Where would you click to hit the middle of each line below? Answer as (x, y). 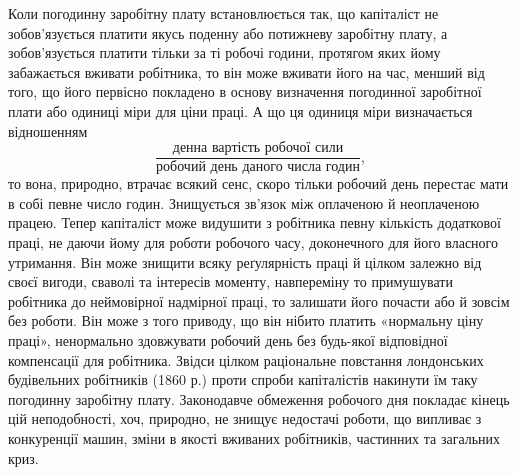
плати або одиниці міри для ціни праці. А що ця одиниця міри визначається (240, 110)
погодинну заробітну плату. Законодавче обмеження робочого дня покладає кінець (259, 398)
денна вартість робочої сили (258, 148)
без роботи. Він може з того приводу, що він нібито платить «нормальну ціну (246, 320)
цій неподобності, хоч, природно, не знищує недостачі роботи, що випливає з (245, 418)
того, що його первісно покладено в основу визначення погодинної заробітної (245, 91)
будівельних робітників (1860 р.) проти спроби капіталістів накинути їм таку (243, 379)
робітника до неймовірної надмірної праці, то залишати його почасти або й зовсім (259, 300)
